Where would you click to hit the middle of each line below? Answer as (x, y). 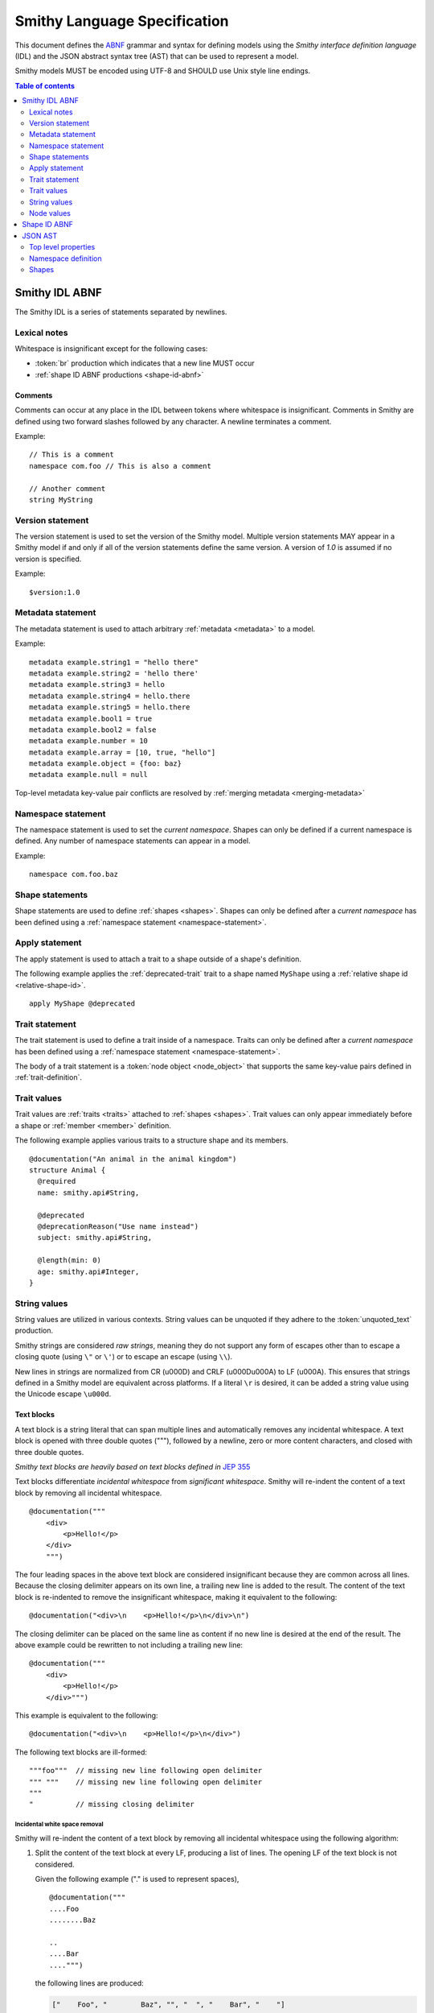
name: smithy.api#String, (88, 1193)
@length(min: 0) (70, 1261)
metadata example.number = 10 (89, 741)
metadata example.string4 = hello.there (110, 696)
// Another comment (68, 488)
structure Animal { (68, 1170)
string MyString (61, 500)
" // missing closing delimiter (112, 1804)
